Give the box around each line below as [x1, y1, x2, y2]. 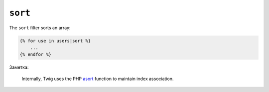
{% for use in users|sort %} [19, 38, 91, 44]
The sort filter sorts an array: [9, 25, 71, 31]
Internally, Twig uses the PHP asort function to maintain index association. [21, 76, 174, 82]
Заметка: [9, 64, 29, 70]
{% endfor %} [19, 52, 52, 57]
